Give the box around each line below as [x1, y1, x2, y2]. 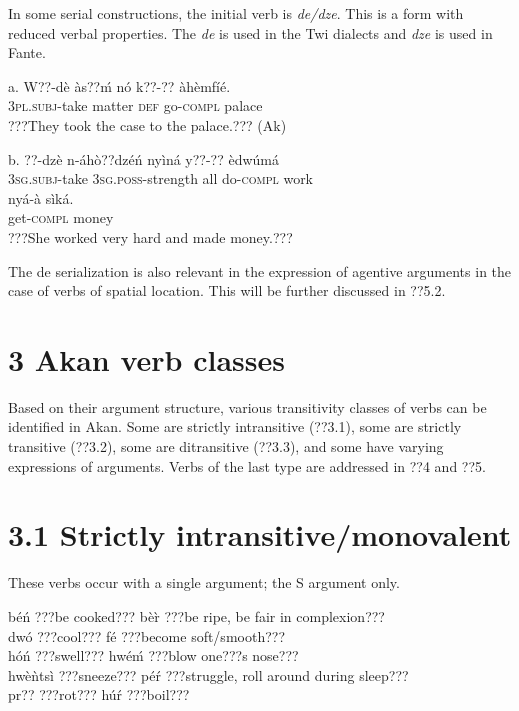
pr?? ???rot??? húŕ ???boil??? [8, 684, 190, 705]
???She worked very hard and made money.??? [8, 226, 293, 247]
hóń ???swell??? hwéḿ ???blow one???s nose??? [8, 645, 299, 666]
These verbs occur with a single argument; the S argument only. [8, 572, 400, 593]
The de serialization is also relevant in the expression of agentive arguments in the [8, 260, 512, 281]
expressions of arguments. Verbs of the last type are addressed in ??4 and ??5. [8, 455, 486, 476]
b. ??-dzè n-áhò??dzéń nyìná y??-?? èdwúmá [8, 148, 280, 169]
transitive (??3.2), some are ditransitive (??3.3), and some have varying [8, 436, 444, 457]
